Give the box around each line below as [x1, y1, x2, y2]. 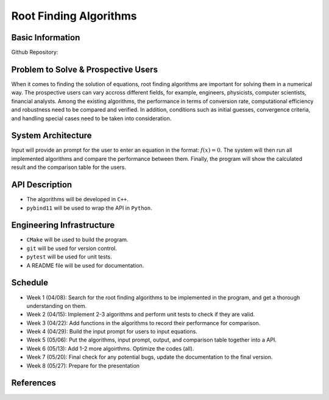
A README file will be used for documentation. [26, 262, 144, 269]
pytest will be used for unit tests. [26, 253, 112, 260]
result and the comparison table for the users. [11, 163, 127, 171]
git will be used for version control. [26, 245, 117, 252]
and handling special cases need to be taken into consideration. [11, 115, 172, 122]
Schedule [11, 277, 49, 288]
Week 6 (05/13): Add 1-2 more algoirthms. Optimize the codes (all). [26, 345, 194, 352]
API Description [11, 180, 73, 190]
